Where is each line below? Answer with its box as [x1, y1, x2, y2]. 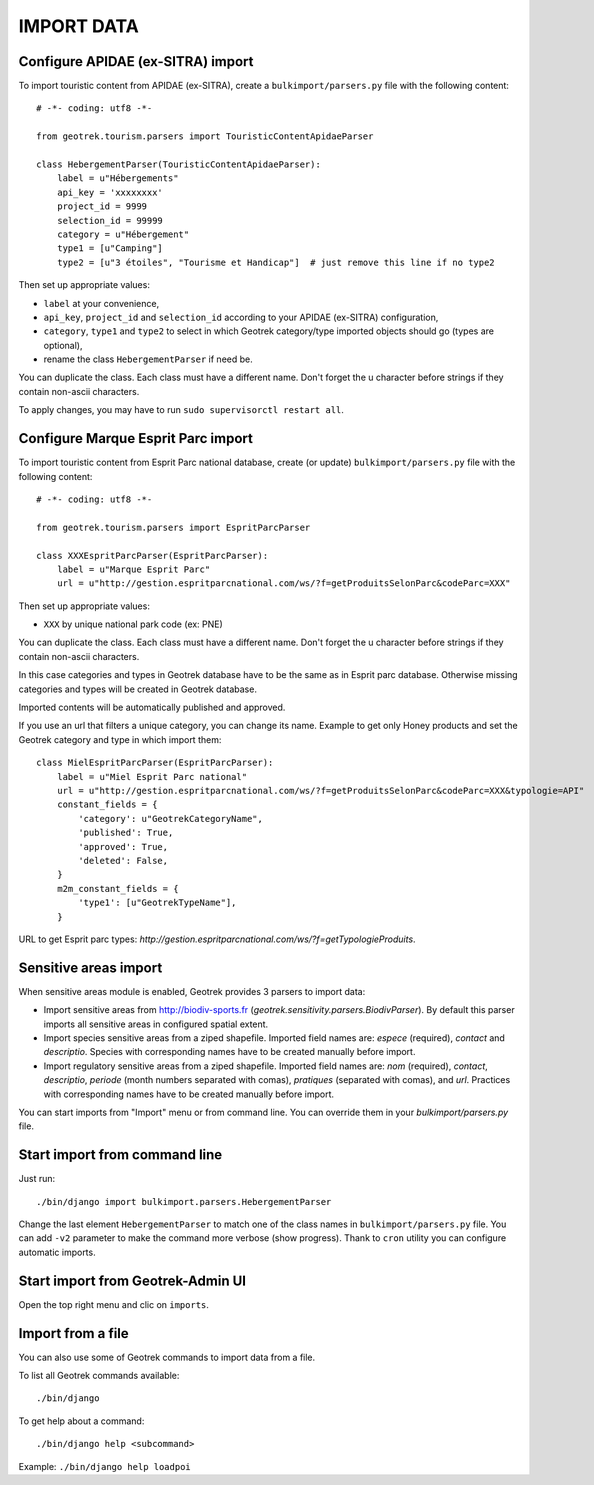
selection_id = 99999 [56, 215, 164, 226]
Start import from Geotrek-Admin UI [18, 1272, 247, 1289]
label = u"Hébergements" [56, 173, 179, 184]
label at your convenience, [43, 297, 160, 309]
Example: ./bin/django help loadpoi [18, 1460, 191, 1472]
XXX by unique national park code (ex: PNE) [43, 618, 224, 630]
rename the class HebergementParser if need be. [43, 353, 254, 365]
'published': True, [78, 827, 174, 839]
